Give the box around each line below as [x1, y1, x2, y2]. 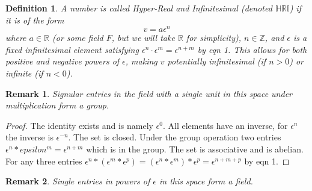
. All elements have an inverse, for [162, 119, 288, 131]
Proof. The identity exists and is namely [5, 119, 153, 131]
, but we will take [111, 31, 175, 44]
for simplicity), [186, 31, 241, 44]
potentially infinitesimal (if [167, 55, 266, 67]
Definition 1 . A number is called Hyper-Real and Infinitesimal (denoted [5, 2, 272, 14]
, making [125, 55, 158, 67]
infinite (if [5, 67, 43, 80]
